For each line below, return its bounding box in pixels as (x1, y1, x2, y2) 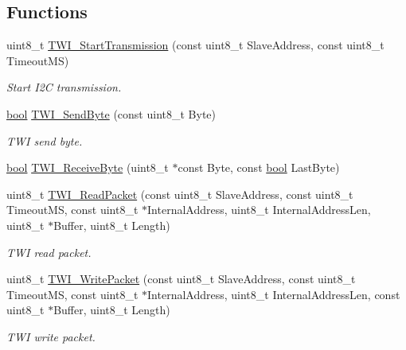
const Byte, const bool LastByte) (178, 159, 340, 176)
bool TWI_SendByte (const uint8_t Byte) (6, 105, 216, 122)
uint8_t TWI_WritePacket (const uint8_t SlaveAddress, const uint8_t (6, 270, 356, 287)
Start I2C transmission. (6, 79, 122, 95)
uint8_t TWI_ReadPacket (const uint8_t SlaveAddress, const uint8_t (6, 185, 353, 202)
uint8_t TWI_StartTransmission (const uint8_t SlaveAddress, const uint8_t (6, 37, 385, 53)
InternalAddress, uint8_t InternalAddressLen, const (147, 286, 400, 302)
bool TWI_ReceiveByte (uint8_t (6, 159, 169, 176)
